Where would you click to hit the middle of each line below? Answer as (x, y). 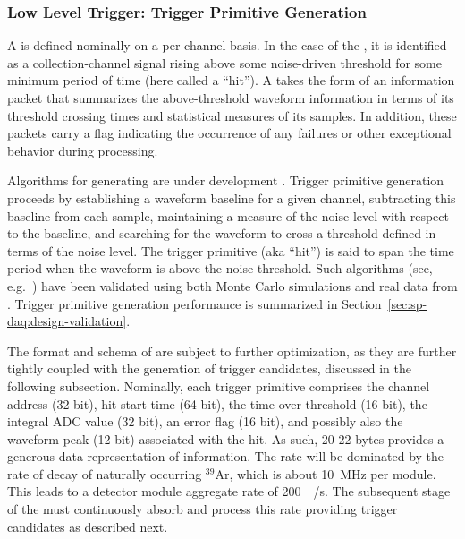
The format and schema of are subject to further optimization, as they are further (232, 351)
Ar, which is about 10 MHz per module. (325, 473)
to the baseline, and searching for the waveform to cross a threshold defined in (222, 233)
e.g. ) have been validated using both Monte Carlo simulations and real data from (232, 285)
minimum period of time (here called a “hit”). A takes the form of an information (231, 80)
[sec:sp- (407, 303)
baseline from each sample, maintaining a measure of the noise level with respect (228, 215)
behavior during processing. (83, 150)
